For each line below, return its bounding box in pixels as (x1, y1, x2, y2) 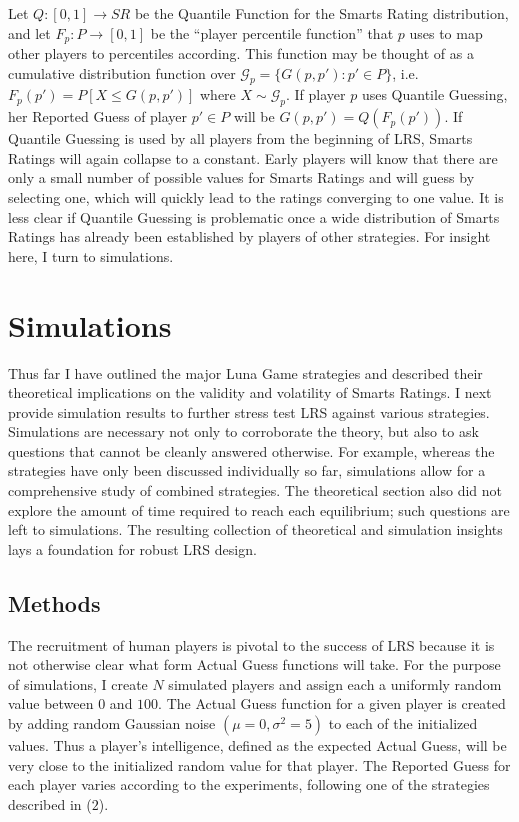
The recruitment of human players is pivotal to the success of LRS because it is (8, 634, 495, 655)
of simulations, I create (8, 673, 148, 694)
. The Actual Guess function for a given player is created (158, 693, 506, 714)
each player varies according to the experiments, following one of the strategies (8, 774, 490, 795)
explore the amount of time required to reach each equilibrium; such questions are (8, 499, 510, 520)
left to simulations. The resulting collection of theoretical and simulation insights (8, 519, 503, 540)
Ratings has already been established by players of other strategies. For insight (8, 226, 491, 247)
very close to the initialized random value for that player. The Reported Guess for (8, 754, 511, 775)
